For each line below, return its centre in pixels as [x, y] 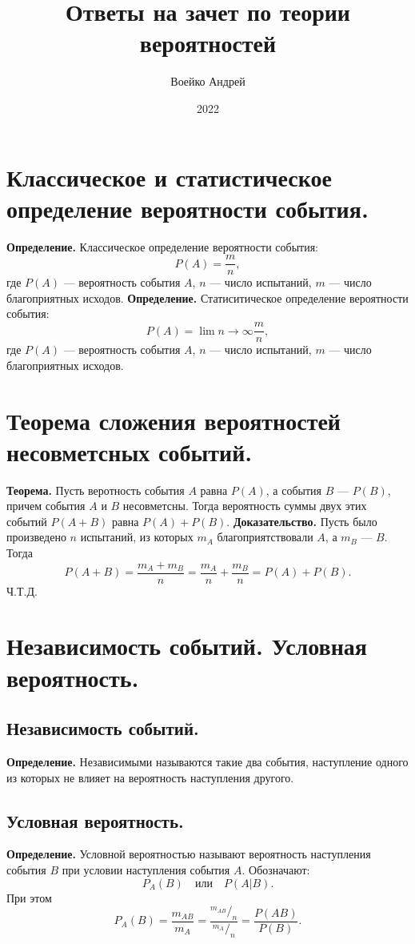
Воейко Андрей [208, 81]
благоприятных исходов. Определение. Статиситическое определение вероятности [207, 297]
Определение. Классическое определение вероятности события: [162, 246]
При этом [29, 897]
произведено [36, 537]
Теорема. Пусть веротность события [96, 490]
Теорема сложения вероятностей [174, 420]
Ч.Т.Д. [22, 591]
